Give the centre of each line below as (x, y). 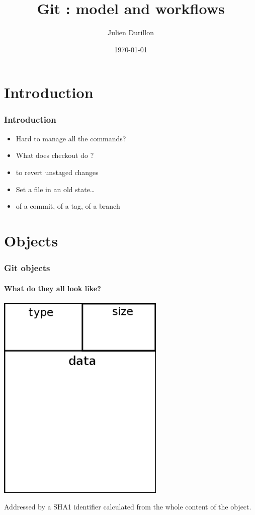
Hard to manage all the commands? (71, 138)
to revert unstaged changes (57, 172)
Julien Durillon (131, 32)
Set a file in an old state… (55, 189)
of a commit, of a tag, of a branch (68, 206)
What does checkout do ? (55, 155)
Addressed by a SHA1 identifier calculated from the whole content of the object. (128, 507)
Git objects (27, 267)
